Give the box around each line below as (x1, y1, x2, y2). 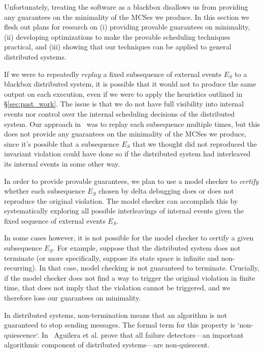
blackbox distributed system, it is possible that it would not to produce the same (4, 78, 256, 89)
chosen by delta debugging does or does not (98, 185, 234, 196)
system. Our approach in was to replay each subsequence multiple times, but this (4, 118, 260, 129)
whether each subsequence (4, 185, 85, 196)
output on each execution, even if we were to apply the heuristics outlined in (4, 88, 243, 99)
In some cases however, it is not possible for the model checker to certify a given (4, 232, 254, 243)
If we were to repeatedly (4, 68, 79, 79)
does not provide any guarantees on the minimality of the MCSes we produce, (4, 128, 247, 139)
